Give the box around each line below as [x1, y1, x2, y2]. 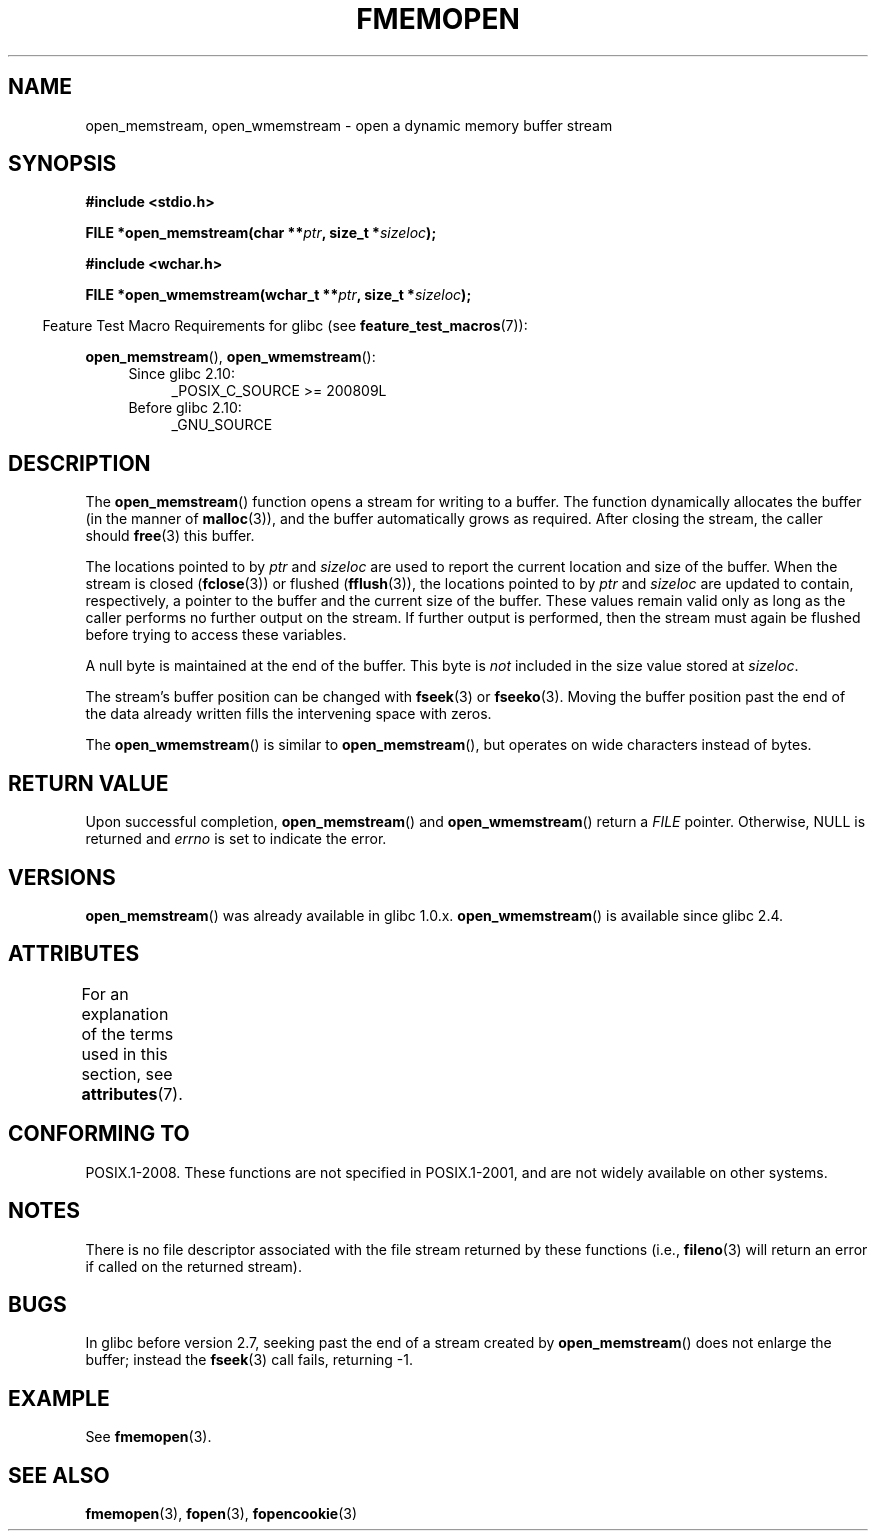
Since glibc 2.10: [128, 365, 235, 383]
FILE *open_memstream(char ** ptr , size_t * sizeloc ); [85, 224, 437, 242]
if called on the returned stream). [85, 1257, 302, 1275]
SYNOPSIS [8, 151, 117, 177]
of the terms [81, 1023, 174, 1044]
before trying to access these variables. [85, 626, 347, 644]
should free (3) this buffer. [85, 527, 255, 545]
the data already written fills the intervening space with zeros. [85, 705, 492, 723]
